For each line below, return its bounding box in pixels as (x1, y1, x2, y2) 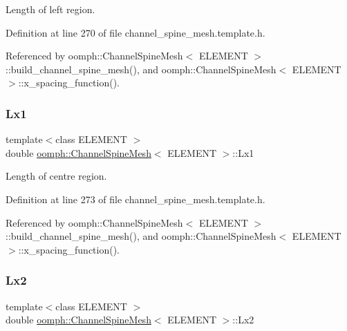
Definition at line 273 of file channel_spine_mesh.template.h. (6, 191, 265, 206)
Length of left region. (6, 2, 95, 16)
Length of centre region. (6, 169, 107, 183)
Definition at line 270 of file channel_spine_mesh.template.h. (6, 25, 265, 39)
